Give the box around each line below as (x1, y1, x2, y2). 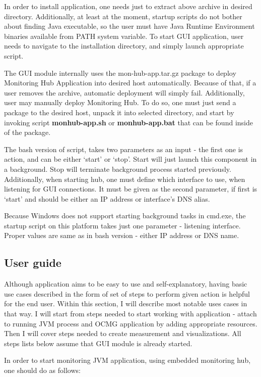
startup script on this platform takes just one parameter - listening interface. (4, 220, 241, 230)
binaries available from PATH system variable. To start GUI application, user (4, 30, 244, 41)
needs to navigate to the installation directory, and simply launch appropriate (4, 40, 244, 51)
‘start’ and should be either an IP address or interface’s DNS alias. (4, 193, 210, 204)
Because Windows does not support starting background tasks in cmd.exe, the (4, 210, 246, 221)
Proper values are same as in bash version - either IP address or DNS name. (4, 230, 239, 241)
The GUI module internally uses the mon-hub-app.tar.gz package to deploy (4, 67, 236, 78)
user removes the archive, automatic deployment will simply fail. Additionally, (4, 87, 245, 98)
